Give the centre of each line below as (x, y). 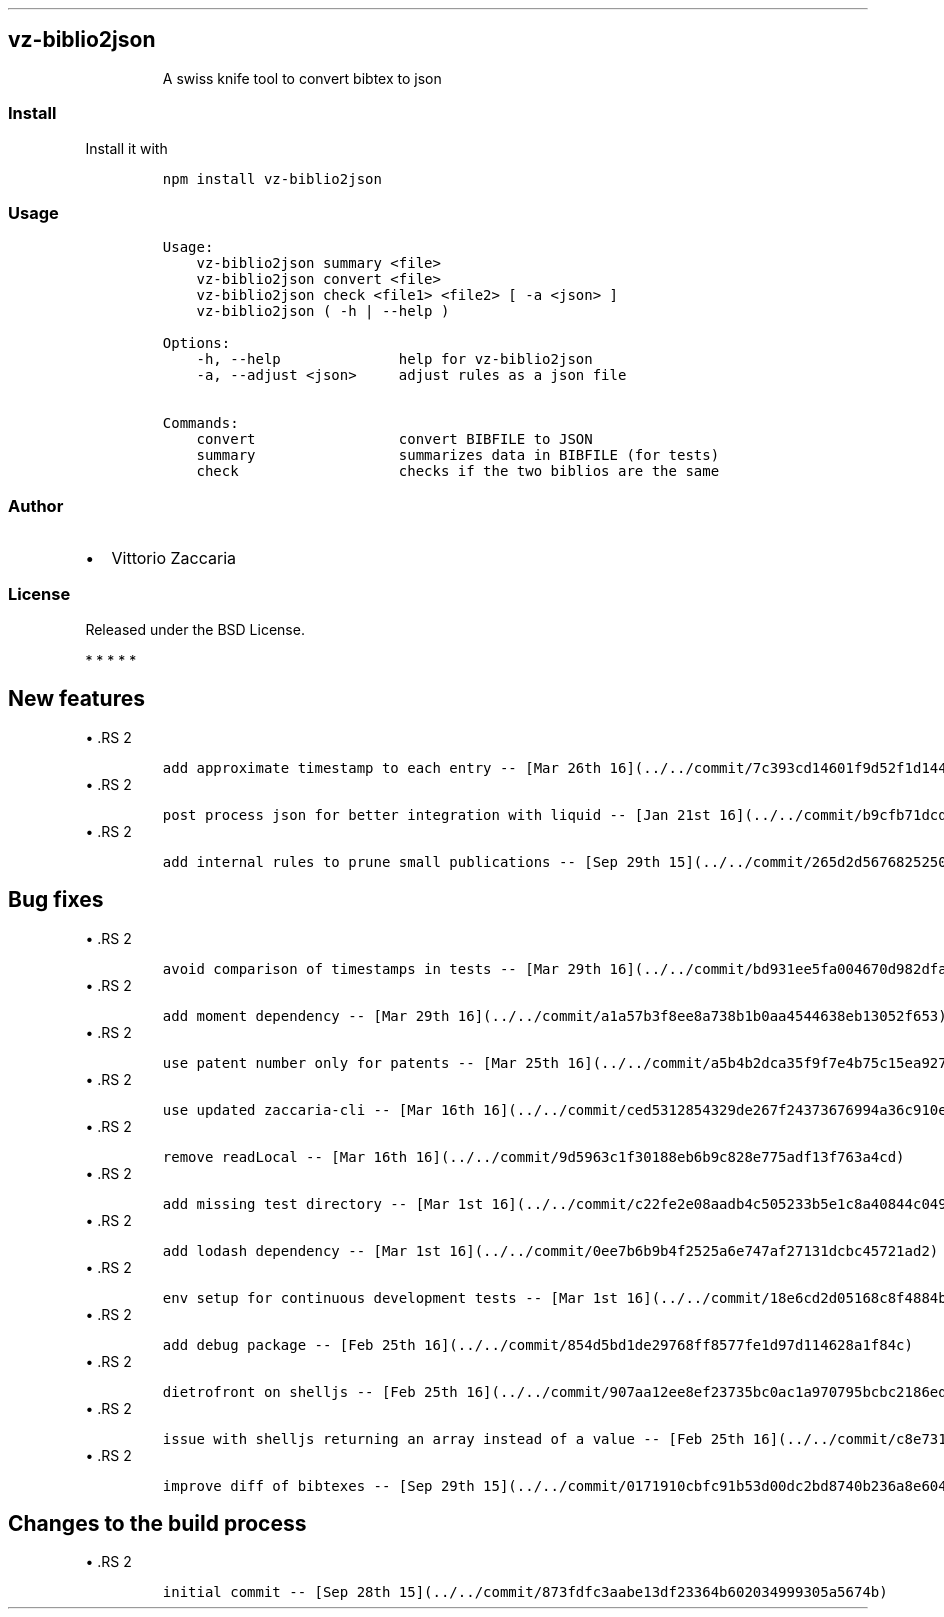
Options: (196, 343)
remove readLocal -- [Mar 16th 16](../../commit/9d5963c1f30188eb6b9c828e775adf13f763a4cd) (533, 1156)
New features (76, 699)
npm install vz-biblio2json (272, 178)
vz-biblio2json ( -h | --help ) (323, 311)
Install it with (126, 148)
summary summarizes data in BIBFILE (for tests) (458, 455)
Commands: (200, 423)
